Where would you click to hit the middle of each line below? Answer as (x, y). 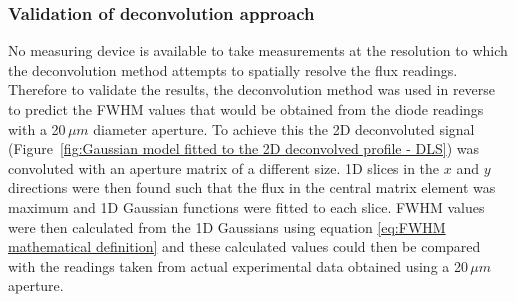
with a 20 (37, 128)
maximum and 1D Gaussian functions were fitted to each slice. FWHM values (246, 206)
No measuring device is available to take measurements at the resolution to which (258, 50)
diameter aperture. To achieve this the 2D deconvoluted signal (284, 128)
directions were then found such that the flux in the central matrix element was (252, 187)
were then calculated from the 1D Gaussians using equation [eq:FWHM (227, 226)
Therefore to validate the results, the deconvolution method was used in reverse (252, 89)
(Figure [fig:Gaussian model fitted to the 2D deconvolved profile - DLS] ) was (243, 148)
